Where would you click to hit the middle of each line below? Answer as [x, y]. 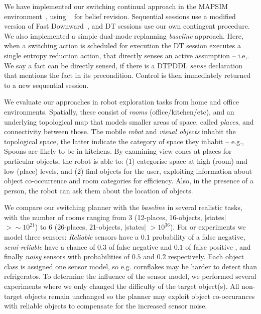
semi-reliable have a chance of [50, 246]
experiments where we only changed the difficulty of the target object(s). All [122, 286]
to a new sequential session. [46, 85]
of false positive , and [218, 246]
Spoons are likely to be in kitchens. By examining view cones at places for [118, 151]
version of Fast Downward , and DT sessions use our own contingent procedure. [127, 26]
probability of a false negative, [199, 237]
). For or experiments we [208, 227]
